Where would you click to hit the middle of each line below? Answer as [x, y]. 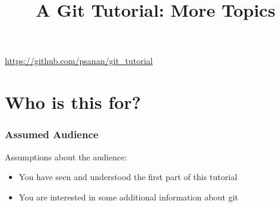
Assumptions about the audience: [66, 156]
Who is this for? [73, 102]
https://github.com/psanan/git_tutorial [79, 61]
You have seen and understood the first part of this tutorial [128, 177]
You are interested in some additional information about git [129, 197]
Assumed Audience [52, 134]
